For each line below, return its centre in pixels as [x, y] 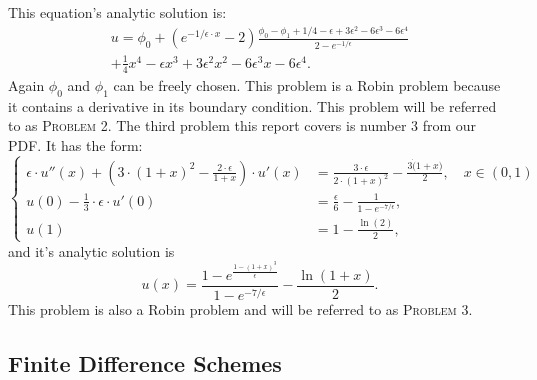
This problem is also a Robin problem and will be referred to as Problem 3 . [240, 309]
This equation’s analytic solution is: [117, 12]
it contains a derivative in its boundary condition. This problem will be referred [252, 105]
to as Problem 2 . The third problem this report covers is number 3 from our [242, 125]
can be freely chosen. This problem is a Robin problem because [307, 84]
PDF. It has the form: [75, 144]
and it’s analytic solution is [91, 250]
